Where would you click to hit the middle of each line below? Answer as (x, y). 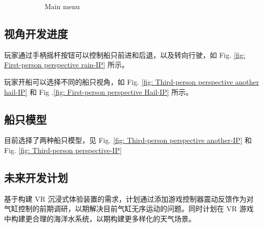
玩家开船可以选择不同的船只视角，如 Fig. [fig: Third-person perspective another (131, 81)
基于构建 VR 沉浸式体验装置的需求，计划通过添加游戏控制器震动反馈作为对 (129, 198)
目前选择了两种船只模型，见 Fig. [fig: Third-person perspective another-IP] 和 (128, 140)
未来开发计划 (36, 177)
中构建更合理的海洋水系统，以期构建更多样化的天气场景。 (100, 218)
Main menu (62, 6)
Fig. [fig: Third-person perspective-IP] (63, 150)
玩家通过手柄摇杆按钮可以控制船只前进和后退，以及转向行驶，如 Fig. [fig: (125, 54)
